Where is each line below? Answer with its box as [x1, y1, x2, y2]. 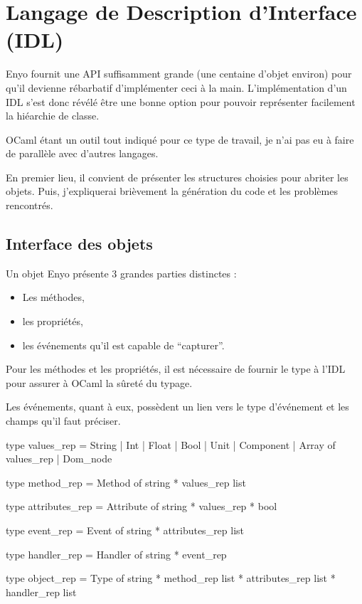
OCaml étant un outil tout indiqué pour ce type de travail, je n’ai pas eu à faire [6, 132, 354, 147]
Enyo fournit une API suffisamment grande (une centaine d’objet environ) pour [6, 66, 352, 81]
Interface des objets [6, 233, 153, 255]
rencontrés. [6, 198, 53, 213]
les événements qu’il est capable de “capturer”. [22, 337, 225, 352]
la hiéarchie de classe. [6, 108, 100, 123]
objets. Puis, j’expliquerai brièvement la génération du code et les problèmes [6, 184, 338, 198]
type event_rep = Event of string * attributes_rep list [6, 522, 245, 537]
